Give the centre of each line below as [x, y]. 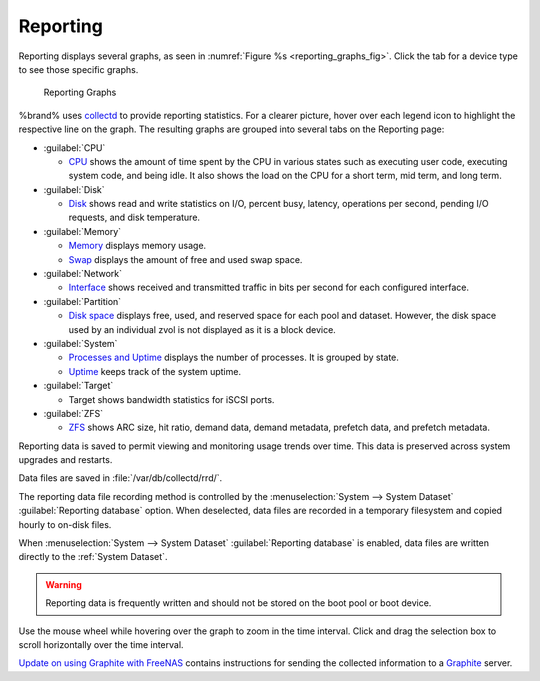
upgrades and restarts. [65, 460]
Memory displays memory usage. [137, 246]
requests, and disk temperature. [134, 217]
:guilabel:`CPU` [74, 147]
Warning [63, 584]
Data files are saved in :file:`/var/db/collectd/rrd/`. [120, 478]
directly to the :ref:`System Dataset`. [93, 557]
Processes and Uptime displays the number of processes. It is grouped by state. [234, 357]
